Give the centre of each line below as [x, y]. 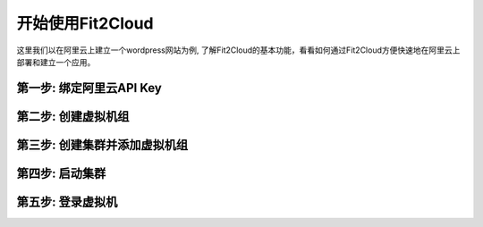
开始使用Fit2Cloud [85, 23]
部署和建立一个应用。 [56, 62]
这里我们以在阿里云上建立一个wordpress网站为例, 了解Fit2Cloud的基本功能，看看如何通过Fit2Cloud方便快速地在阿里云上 [238, 50]
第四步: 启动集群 [61, 173]
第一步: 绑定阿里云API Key [89, 88]
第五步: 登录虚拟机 [67, 202]
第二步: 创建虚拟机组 [73, 116]
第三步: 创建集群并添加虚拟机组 [102, 144]
